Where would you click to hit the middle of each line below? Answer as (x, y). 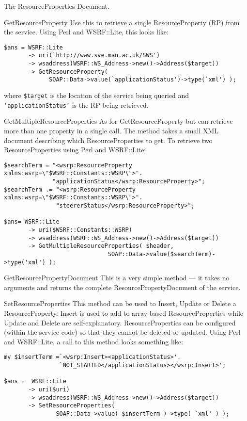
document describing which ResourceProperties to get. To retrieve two (108, 140)
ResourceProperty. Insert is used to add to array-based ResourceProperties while (123, 313)
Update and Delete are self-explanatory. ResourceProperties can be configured (120, 322)
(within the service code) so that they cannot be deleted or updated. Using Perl (122, 332)
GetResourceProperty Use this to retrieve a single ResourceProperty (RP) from (122, 22)
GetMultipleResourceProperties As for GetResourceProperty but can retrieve (118, 121)
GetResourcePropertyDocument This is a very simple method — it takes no (117, 278)
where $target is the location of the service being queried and (97, 95)
